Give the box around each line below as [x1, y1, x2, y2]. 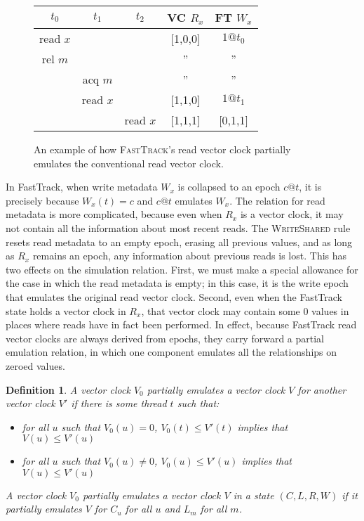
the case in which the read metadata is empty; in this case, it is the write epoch [6, 276, 349, 290]
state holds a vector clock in [6, 303, 126, 318]
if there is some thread [71, 396, 167, 411]
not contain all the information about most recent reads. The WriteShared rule [6, 220, 351, 235]
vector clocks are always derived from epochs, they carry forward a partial [6, 330, 325, 345]
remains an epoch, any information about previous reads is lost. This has [32, 248, 347, 263]
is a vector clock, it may [240, 207, 344, 221]
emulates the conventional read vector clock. [34, 155, 224, 170]
